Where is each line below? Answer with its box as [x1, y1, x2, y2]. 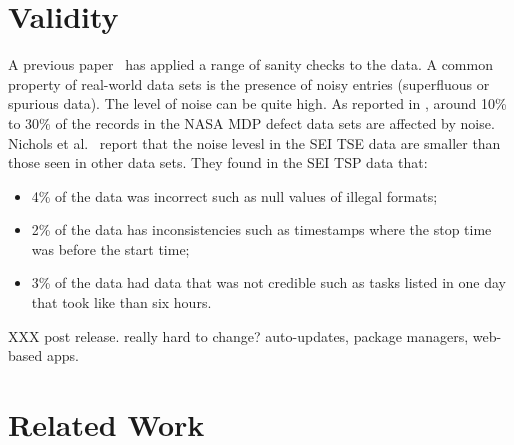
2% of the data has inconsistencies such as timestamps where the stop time [31, 219, 492, 240]
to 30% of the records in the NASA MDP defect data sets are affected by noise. [8, 112, 495, 133]
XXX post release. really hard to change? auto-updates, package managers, [8, 325, 469, 346]
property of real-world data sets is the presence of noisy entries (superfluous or [8, 73, 490, 94]
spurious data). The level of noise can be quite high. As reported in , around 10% [8, 93, 507, 114]
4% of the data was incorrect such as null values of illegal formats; [31, 185, 438, 206]
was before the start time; [31, 238, 190, 259]
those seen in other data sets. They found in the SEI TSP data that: [8, 152, 428, 173]
